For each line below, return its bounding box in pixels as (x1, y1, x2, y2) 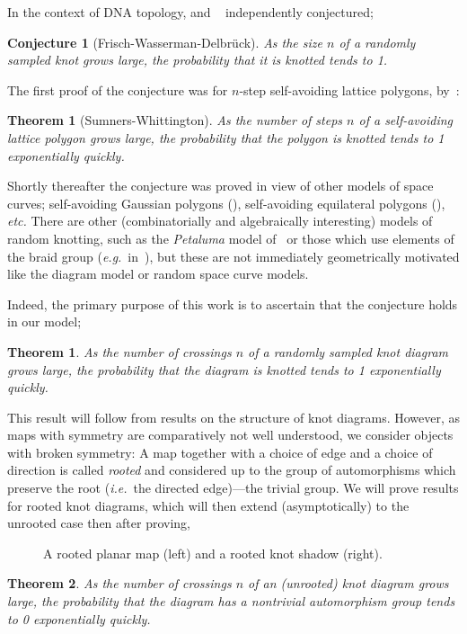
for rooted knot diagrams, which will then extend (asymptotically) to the (7, 496, 410, 514)
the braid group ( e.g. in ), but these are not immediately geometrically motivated (7, 246, 460, 265)
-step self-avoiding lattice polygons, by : (239, 80, 460, 99)
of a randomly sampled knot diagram (248, 342, 448, 361)
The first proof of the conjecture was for (7, 80, 228, 99)
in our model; (7, 312, 82, 331)
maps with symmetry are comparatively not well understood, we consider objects (7, 425, 454, 444)
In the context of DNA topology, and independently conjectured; (7, 3, 374, 21)
